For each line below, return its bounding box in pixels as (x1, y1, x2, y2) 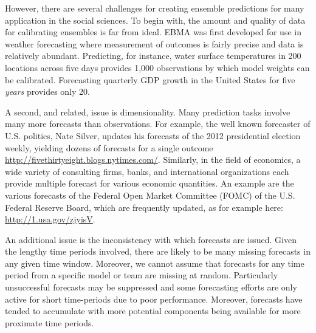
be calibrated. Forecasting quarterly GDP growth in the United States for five (5, 73, 295, 86)
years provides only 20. (5, 85, 90, 98)
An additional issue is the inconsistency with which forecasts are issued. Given (5, 233, 297, 245)
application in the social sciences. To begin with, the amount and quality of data (5, 13, 306, 26)
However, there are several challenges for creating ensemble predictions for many (5, 2, 304, 14)
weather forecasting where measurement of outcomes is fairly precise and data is (5, 37, 304, 50)
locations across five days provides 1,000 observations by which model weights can (5, 61, 310, 74)
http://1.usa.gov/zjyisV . (5, 213, 95, 225)
